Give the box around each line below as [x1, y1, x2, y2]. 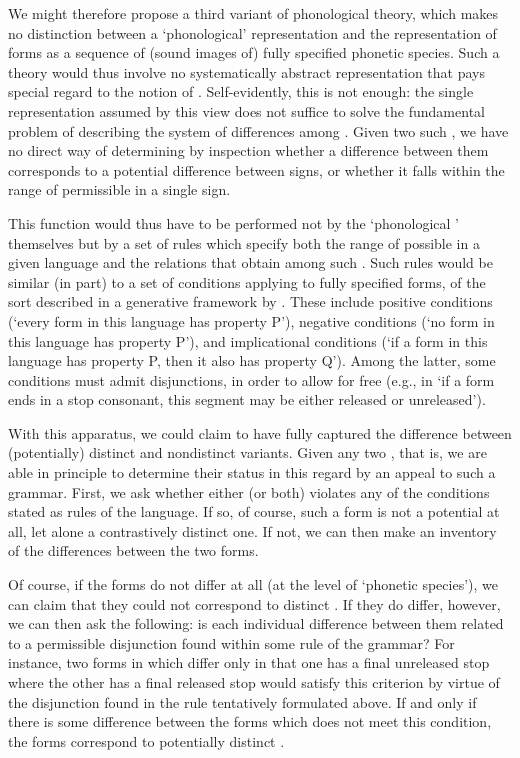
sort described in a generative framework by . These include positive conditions [8, 291, 493, 312]
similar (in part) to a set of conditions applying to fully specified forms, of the [8, 271, 486, 292]
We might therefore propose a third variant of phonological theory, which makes [8, 3, 499, 23]
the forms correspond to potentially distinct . [8, 730, 285, 751]
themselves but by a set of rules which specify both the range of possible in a [8, 232, 480, 253]
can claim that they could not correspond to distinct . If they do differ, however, [8, 593, 501, 614]
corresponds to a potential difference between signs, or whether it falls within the [8, 159, 505, 180]
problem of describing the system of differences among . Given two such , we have [8, 120, 509, 141]
